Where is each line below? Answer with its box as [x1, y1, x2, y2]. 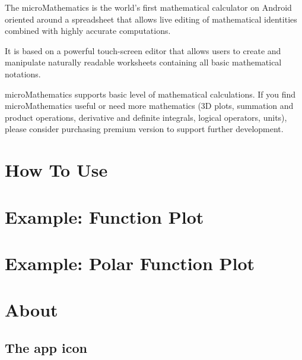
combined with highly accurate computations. [5, 24, 171, 37]
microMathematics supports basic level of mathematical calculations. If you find [5, 87, 296, 100]
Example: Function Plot [5, 204, 204, 228]
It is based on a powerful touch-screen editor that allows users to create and [5, 44, 281, 57]
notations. [5, 67, 41, 80]
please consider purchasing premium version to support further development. [5, 123, 284, 135]
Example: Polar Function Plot [5, 251, 255, 275]
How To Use [5, 158, 108, 182]
